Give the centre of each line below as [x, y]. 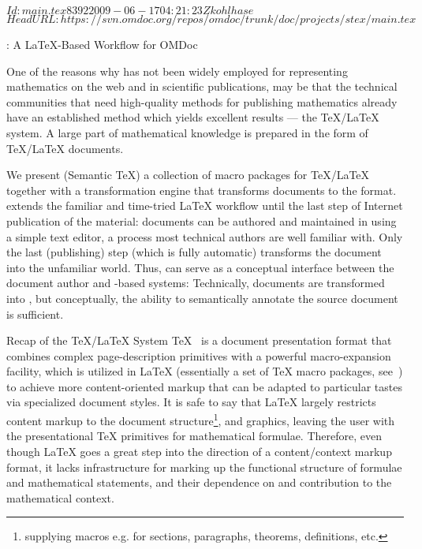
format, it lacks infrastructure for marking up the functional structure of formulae [204, 467]
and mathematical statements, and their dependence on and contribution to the [199, 482]
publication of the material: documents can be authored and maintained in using [202, 220]
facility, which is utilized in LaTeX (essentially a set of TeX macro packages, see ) [205, 371]
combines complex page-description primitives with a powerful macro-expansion [199, 355]
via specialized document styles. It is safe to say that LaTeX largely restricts [191, 402]
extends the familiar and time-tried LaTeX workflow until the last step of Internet [205, 205]
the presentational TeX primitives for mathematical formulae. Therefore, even [194, 436]
